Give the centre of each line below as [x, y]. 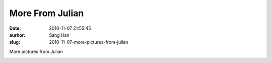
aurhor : [17, 35]
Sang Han [59, 35]
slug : [15, 42]
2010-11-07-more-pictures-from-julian [89, 42]
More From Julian [47, 13]
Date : [15, 28]
